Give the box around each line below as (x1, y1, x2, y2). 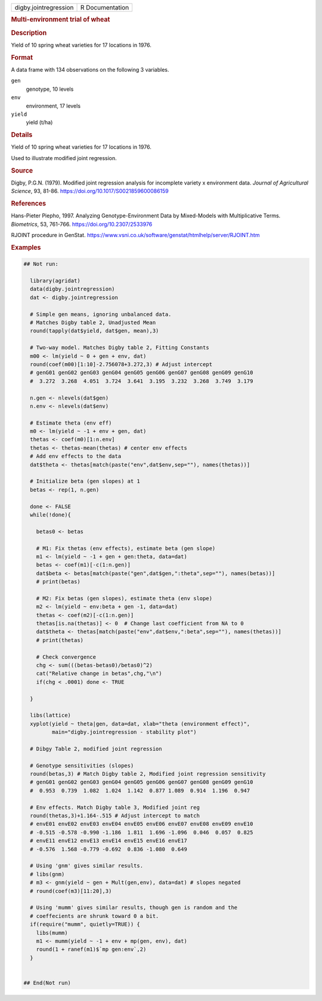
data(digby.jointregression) (30, 285, 116, 293)
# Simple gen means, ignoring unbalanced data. (30, 311, 172, 318)
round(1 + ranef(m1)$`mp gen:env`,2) (36, 946, 147, 953)
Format (11, 53, 33, 62)
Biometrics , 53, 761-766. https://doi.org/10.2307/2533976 (11, 220, 153, 228)
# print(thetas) (36, 637, 83, 643)
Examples (11, 243, 41, 251)
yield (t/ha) (26, 119, 53, 126)
